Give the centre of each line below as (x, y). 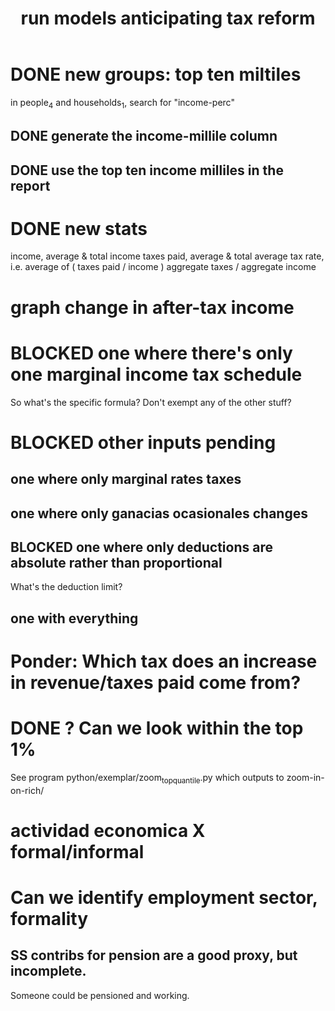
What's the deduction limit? (66, 587)
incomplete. (48, 971)
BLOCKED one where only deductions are (141, 547)
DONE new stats (79, 228)
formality (49, 919)
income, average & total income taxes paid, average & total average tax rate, (167, 256)
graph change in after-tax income (152, 307)
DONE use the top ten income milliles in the (147, 170)
